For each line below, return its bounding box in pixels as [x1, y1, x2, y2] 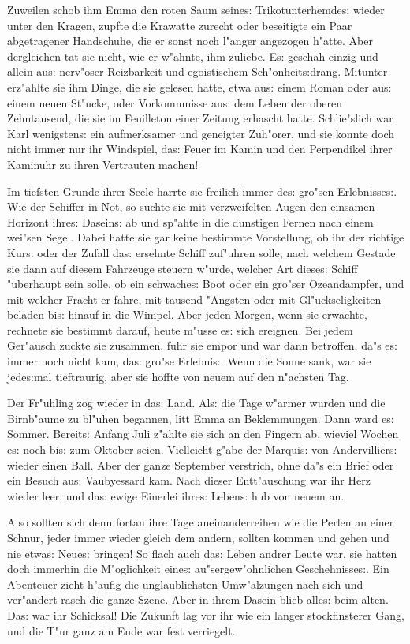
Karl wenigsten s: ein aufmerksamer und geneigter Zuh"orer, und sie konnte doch [7, 125, 395, 141]
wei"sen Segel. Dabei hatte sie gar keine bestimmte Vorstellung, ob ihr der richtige [7, 229, 404, 245]
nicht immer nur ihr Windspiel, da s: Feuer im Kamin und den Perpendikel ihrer [7, 140, 393, 157]
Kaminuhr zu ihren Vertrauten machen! [7, 155, 199, 172]
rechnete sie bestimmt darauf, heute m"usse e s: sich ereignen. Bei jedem [7, 321, 353, 338]
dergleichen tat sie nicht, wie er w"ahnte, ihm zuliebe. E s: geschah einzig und [7, 47, 378, 64]
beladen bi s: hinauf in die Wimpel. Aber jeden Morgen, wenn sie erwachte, [7, 306, 367, 323]
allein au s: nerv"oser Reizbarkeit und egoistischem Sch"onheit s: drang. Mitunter [7, 63, 388, 80]
